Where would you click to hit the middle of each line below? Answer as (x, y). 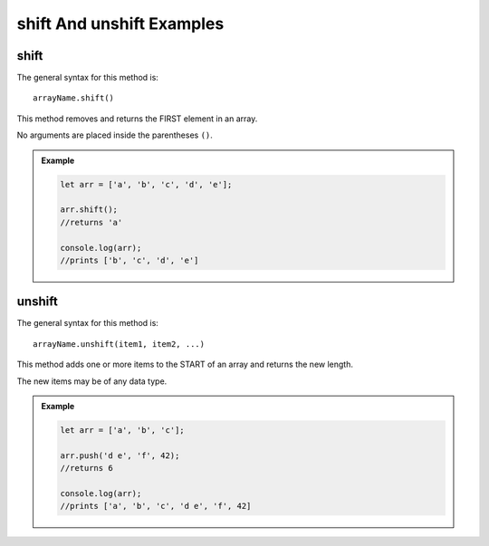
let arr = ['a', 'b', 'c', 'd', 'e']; (146, 184)
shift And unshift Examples (120, 24)
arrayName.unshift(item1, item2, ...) (119, 344)
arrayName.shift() (74, 98)
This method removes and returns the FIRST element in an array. (137, 119)
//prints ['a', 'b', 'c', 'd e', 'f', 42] (156, 506)
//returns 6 (86, 468)
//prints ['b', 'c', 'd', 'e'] (129, 260)
